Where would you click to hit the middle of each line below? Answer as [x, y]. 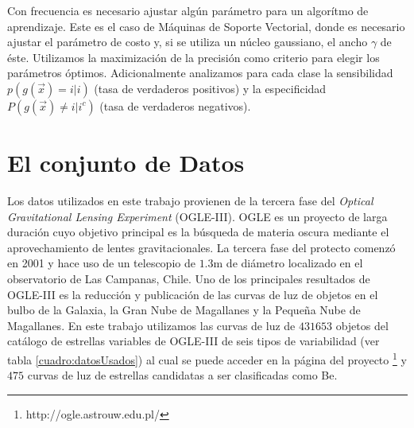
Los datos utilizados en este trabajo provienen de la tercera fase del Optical [190, 201]
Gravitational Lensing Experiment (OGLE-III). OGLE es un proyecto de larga [197, 216]
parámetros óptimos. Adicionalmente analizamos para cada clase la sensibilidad [200, 73]
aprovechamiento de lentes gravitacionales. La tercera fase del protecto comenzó [201, 247]
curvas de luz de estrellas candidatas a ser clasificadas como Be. [182, 375]
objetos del [362, 325]
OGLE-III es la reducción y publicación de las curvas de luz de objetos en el [193, 294]
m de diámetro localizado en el [288, 263]
